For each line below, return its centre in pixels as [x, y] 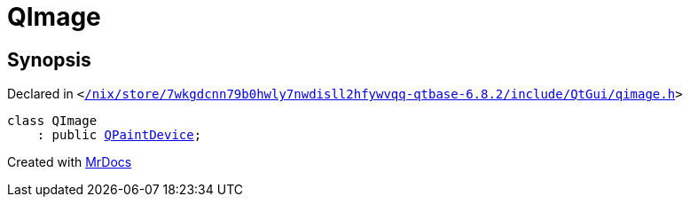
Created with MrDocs [70, 162]
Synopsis [49, 59]
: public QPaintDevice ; [119, 135]
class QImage [52, 121]
